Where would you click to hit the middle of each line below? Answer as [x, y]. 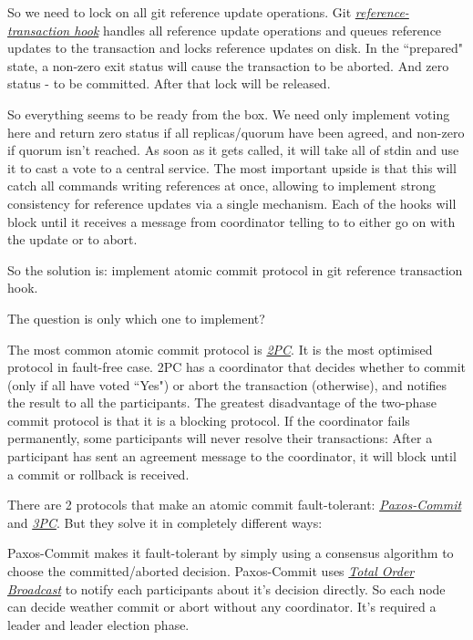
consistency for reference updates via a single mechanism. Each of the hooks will [232, 203]
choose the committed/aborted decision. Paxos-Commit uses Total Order [211, 571]
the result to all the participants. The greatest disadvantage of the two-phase [222, 403]
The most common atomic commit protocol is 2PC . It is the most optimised [220, 349]
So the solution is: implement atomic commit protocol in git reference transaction [235, 269]
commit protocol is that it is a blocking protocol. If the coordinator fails [209, 420]
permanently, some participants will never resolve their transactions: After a [220, 438]
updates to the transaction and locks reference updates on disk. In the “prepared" [236, 48]
